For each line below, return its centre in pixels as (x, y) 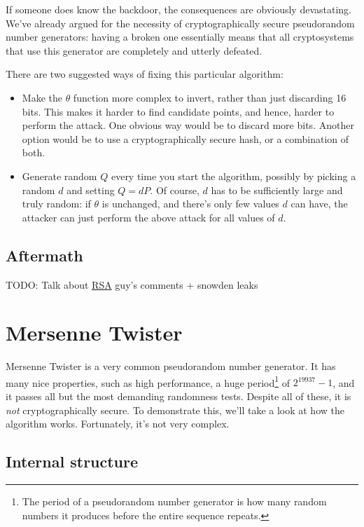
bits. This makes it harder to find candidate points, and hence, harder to (178, 111)
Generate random (59, 176)
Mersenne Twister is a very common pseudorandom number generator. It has (171, 366)
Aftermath (44, 255)
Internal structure (72, 461)
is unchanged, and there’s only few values (190, 204)
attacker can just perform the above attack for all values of (148, 217)
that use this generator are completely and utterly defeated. (134, 50)
